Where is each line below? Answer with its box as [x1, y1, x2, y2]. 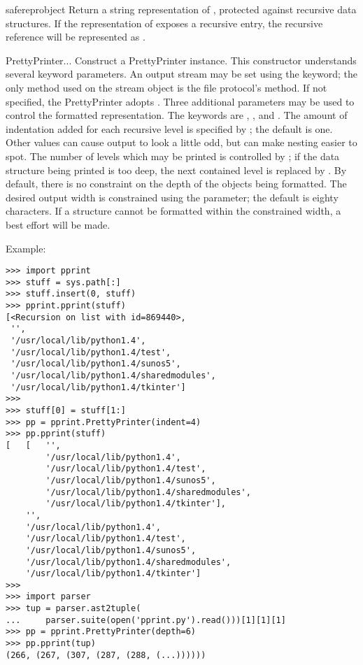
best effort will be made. [6, 217, 111, 231]
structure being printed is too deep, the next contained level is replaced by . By [6, 162, 347, 177]
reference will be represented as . [6, 29, 145, 44]
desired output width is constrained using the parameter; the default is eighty [6, 190, 339, 204]
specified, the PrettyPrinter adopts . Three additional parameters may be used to [6, 94, 355, 108]
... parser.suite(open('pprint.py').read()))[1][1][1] [6, 615, 286, 625]
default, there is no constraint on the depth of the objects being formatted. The [6, 176, 347, 191]
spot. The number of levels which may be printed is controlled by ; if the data [6, 148, 340, 163]
